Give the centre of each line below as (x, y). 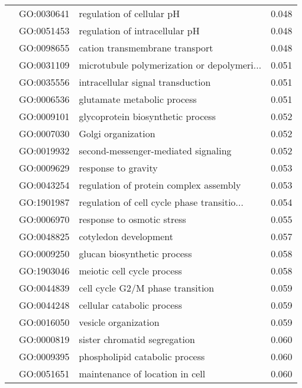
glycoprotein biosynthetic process (147, 116)
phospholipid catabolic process (142, 356)
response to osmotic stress (132, 219)
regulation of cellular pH (129, 13)
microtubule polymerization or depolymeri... (170, 65)
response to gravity (118, 168)
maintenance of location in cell (142, 374)
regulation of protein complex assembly (160, 185)
